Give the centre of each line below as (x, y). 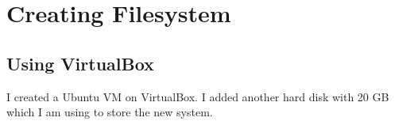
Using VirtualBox (80, 63)
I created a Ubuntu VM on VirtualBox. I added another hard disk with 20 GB (198, 96)
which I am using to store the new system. (110, 112)
